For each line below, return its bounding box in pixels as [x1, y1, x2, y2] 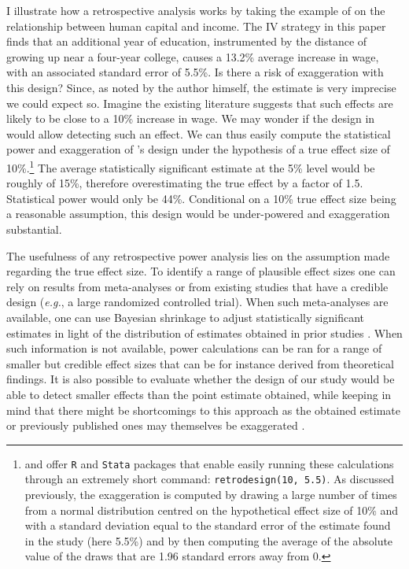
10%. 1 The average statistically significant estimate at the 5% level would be [6, 157, 375, 176]
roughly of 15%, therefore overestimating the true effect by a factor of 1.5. [6, 175, 363, 191]
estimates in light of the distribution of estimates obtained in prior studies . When [6, 324, 403, 341]
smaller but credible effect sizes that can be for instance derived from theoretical [6, 355, 394, 371]
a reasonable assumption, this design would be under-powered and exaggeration [6, 205, 390, 222]
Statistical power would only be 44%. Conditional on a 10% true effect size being [6, 190, 396, 206]
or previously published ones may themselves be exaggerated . [6, 417, 305, 434]
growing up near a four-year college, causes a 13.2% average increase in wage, [6, 48, 379, 65]
